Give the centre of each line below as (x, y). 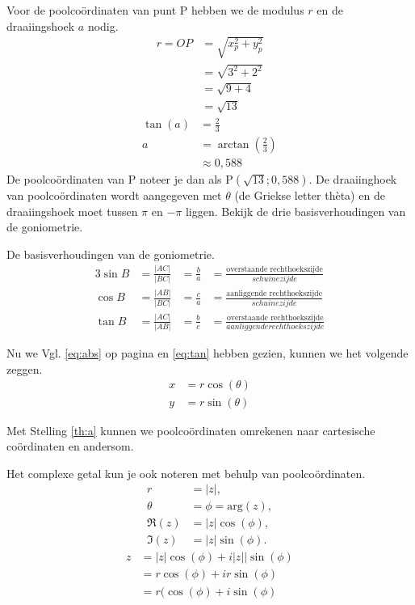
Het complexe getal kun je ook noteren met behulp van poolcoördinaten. (186, 473)
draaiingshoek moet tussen (72, 211)
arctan (233, 144)
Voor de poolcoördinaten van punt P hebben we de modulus (155, 10)
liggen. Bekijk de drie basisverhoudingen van (296, 211)
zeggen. (25, 368)
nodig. (103, 25)
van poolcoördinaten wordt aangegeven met (114, 195)
